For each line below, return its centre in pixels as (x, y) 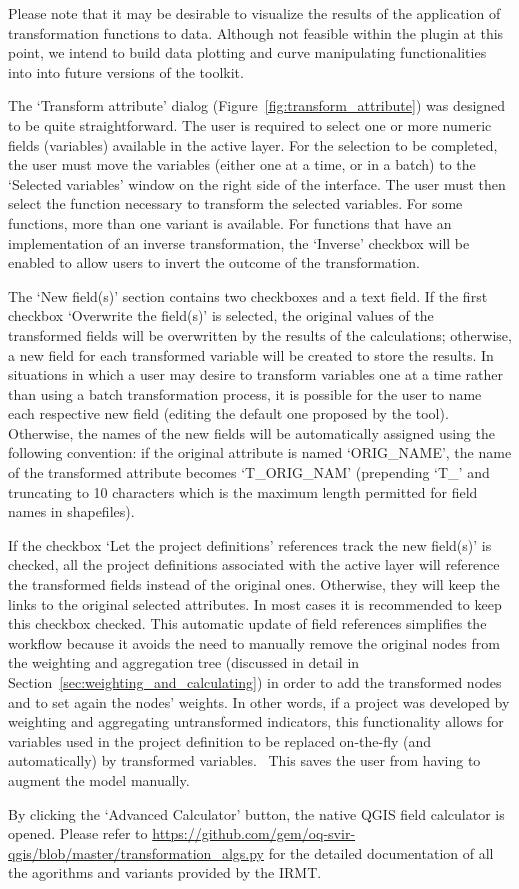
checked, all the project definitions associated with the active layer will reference (254, 564)
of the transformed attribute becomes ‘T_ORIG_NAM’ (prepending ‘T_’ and (249, 472)
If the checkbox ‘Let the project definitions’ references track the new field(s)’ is (250, 544)
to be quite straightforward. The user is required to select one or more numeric (250, 124)
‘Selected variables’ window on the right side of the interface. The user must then (257, 183)
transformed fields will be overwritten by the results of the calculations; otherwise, (260, 334)
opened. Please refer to (78, 833)
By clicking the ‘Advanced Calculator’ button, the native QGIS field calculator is (256, 813)
